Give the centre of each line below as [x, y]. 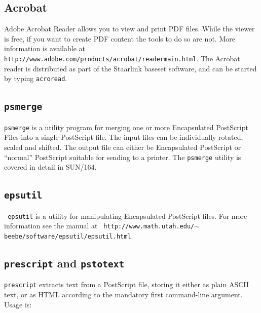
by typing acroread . [36, 78]
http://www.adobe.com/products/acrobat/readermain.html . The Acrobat [122, 58]
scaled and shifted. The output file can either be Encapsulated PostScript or [123, 147]
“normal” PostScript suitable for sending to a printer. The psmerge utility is [123, 157]
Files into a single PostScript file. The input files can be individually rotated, [124, 137]
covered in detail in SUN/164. [50, 167]
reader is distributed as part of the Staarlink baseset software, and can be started [130, 68]
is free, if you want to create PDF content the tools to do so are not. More [120, 38]
